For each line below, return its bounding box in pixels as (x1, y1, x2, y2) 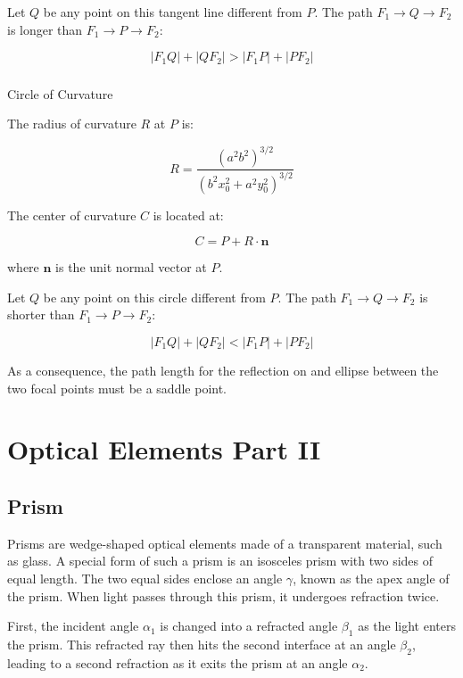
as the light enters (358, 616, 456, 635)
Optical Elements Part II (7, 431, 321, 467)
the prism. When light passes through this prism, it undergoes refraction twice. (7, 586, 440, 605)
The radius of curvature (7, 114, 136, 133)
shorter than (7, 305, 75, 324)
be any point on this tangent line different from (43, 3, 302, 21)
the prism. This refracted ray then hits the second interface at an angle (7, 634, 396, 653)
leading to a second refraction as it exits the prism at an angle (7, 653, 348, 672)
